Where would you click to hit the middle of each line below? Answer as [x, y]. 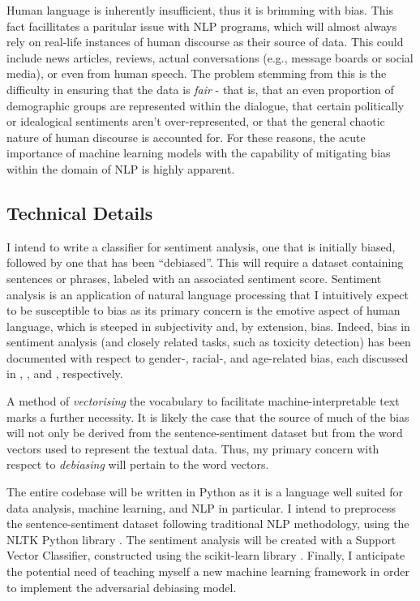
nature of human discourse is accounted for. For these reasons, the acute [186, 137]
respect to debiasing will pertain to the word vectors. [138, 464]
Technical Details [80, 212]
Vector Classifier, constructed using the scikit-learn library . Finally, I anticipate [206, 555]
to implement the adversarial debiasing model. [122, 587]
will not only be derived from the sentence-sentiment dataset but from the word [205, 433]
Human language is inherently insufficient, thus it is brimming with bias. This [200, 10]
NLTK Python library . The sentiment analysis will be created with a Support [201, 539]
